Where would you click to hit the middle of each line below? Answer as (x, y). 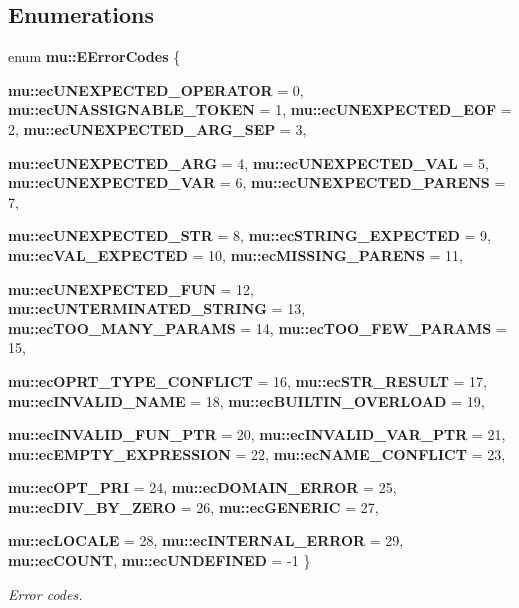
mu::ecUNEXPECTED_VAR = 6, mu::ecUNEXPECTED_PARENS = (257, 182)
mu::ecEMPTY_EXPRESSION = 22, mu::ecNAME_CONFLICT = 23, (257, 453)
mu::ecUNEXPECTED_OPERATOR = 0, (156, 89)
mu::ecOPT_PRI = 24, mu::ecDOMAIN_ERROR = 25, (202, 487)
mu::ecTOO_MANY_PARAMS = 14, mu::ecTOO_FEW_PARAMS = (257, 327)
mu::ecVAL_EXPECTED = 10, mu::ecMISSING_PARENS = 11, (235, 254)
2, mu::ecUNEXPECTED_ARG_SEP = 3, (157, 128)
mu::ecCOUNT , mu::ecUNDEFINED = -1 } (159, 560)
